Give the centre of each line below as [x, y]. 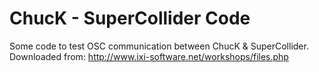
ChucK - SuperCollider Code [130, 18]
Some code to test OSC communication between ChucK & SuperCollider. [159, 46]
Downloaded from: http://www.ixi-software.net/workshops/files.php [149, 56]
